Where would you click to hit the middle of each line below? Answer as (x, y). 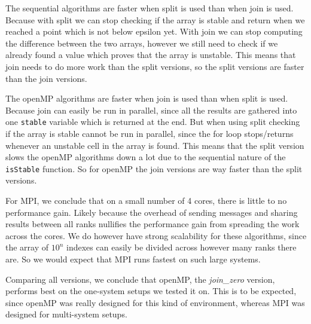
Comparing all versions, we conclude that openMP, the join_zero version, (140, 279)
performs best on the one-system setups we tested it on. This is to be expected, (151, 291)
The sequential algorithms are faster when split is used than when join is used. (150, 8)
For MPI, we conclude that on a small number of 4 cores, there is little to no (146, 201)
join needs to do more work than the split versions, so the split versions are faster (155, 66)
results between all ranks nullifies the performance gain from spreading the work (153, 224)
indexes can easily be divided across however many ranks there (182, 247)
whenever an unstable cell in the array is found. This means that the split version (155, 145)
